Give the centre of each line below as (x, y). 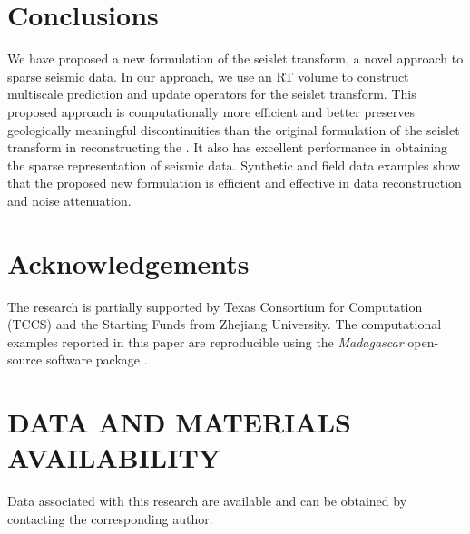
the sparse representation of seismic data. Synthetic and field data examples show (234, 165)
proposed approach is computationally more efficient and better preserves (211, 111)
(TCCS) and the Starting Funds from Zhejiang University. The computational (225, 324)
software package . (97, 359)
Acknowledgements (128, 262)
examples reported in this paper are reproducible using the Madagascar (206, 341)
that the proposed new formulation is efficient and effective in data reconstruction (235, 183)
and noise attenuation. (69, 200)
